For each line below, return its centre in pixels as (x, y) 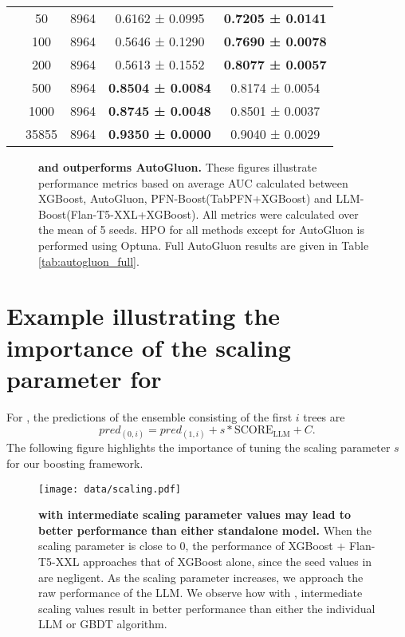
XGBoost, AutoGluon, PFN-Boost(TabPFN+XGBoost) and (185, 198)
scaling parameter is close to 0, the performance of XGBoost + (192, 546)
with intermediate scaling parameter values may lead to (195, 514)
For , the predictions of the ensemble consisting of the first (149, 416)
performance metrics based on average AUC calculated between (193, 182)
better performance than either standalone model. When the (205, 530)
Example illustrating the (144, 316)
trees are (324, 416)
